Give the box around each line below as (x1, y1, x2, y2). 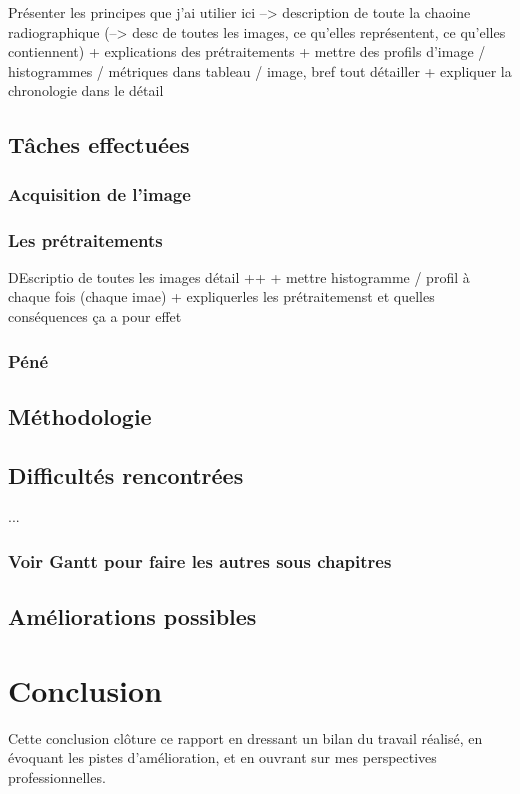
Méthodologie (8, 400, 152, 431)
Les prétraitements (8, 227, 163, 252)
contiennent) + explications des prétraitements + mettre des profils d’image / (8, 41, 486, 62)
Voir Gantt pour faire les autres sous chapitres (8, 548, 392, 573)
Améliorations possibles (8, 601, 257, 632)
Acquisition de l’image (8, 181, 191, 206)
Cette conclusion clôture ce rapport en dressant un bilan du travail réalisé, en (8, 727, 483, 748)
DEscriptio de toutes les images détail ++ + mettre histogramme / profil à (8, 266, 470, 287)
